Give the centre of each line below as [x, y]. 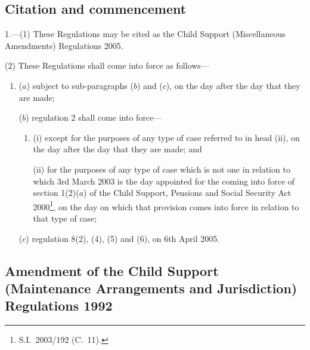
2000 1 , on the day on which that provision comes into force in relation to [166, 205]
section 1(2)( [56, 193]
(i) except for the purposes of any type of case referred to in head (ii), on [166, 137]
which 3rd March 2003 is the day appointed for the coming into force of [164, 181]
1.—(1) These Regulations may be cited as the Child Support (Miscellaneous [145, 34]
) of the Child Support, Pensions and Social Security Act [187, 193]
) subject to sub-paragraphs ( [80, 85]
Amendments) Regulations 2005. [64, 45]
